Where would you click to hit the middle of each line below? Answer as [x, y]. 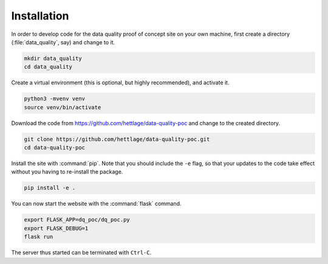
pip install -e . [50, 188]
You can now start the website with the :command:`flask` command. [96, 204]
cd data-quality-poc [54, 148]
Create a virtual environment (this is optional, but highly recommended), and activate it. [120, 83]
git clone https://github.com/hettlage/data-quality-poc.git [117, 139]
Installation [40, 16]
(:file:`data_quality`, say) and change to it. [63, 42]
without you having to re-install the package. [67, 172]
